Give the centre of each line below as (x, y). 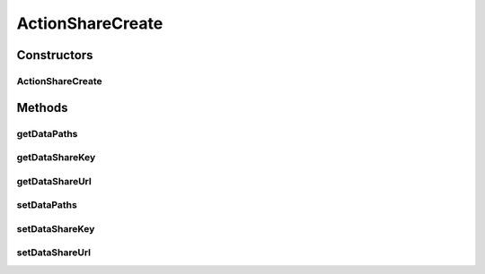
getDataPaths (47, 133)
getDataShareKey (56, 158)
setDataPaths (47, 205)
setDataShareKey (56, 228)
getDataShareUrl (54, 181)
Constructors (55, 55)
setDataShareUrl (54, 253)
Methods (42, 107)
